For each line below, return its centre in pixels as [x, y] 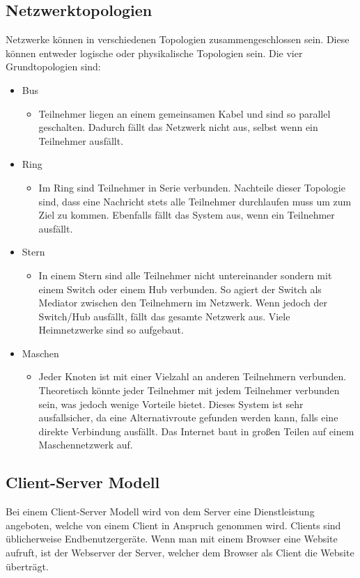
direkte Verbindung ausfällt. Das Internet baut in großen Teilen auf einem [196, 431]
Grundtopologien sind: [53, 67]
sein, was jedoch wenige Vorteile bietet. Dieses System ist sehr [171, 404]
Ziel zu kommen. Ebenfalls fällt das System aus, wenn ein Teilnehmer [187, 215]
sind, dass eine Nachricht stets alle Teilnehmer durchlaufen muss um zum [195, 201]
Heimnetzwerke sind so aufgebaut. [111, 330]
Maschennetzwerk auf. [86, 445]
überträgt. [27, 566]
